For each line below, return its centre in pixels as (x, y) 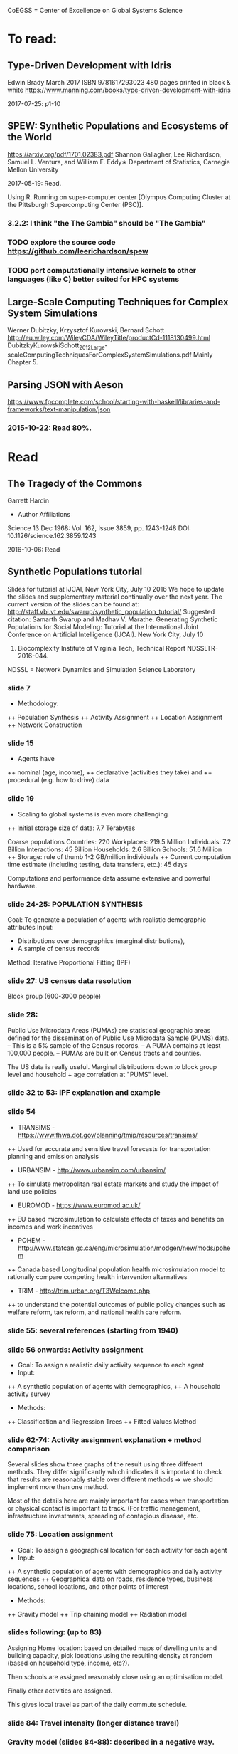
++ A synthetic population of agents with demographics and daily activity (115, 1571)
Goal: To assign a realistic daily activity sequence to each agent (111, 1365)
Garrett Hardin (28, 500)
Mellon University (33, 169)
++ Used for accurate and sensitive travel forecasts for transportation (109, 1148)
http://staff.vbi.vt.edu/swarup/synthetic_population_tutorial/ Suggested (111, 611)
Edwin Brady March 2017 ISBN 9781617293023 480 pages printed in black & (119, 82)
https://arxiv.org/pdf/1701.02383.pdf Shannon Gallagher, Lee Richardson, (114, 154)
